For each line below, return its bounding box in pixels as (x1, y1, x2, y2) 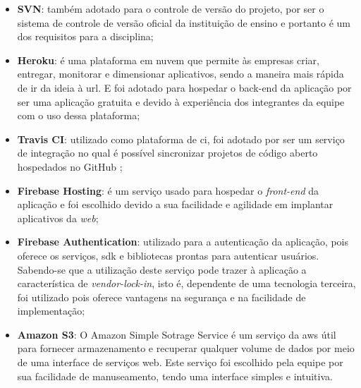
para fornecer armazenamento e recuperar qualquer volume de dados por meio (17, 341, 355, 356)
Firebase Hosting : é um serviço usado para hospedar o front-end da (17, 183, 319, 198)
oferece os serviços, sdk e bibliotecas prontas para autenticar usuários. (17, 248, 319, 262)
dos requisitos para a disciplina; (17, 29, 154, 44)
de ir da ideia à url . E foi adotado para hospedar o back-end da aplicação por (17, 80, 352, 95)
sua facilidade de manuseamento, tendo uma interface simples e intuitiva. (17, 368, 333, 383)
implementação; (17, 303, 85, 318)
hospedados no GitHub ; (17, 159, 123, 174)
